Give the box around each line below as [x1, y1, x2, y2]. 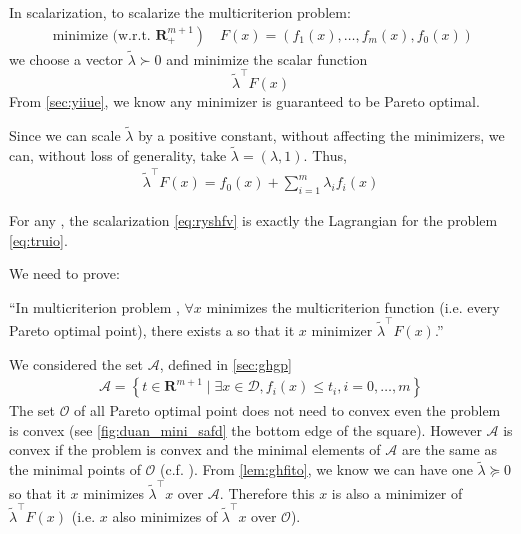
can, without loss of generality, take [9, 144, 227, 165]
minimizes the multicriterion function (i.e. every [206, 296, 500, 317]
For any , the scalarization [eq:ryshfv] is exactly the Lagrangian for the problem [9, 209, 498, 230]
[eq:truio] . [9, 229, 68, 250]
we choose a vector [9, 48, 124, 69]
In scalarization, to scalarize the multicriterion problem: [9, 2, 351, 22]
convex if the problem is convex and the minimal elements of [9, 439, 381, 460]
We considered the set [9, 353, 143, 374]
